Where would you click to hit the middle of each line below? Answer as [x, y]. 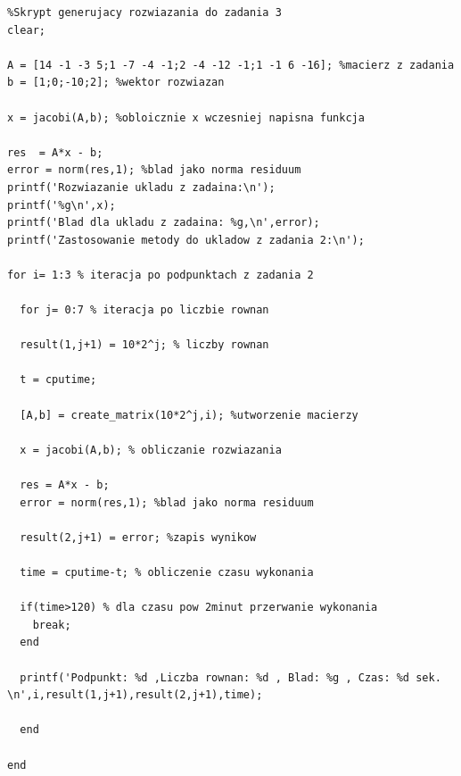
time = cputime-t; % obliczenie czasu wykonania [167, 572]
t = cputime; [58, 380]
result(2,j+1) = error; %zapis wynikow [138, 537]
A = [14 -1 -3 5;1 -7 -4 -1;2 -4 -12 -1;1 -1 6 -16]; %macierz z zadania [231, 65]
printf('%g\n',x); [62, 205]
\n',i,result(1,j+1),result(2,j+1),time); [135, 695]
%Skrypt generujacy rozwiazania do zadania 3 [144, 13]
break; [52, 625]
